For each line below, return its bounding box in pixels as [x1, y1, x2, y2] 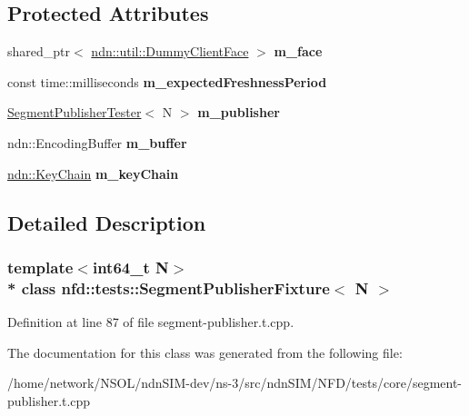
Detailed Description [7, 208, 206, 236]
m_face [274, 42, 323, 61]
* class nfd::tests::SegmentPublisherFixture [7, 276, 330, 299]
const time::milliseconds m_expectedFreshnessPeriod [7, 72, 327, 91]
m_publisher [197, 103, 280, 122]
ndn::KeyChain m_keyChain [7, 163, 179, 183]
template [7, 255, 74, 278]
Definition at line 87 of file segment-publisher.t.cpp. [7, 312, 294, 332]
